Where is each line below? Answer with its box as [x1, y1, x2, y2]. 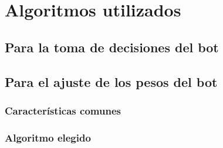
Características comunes [5, 103, 121, 117]
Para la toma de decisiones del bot [5, 38, 219, 56]
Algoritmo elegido [5, 130, 91, 144]
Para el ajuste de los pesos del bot [5, 72, 218, 90]
